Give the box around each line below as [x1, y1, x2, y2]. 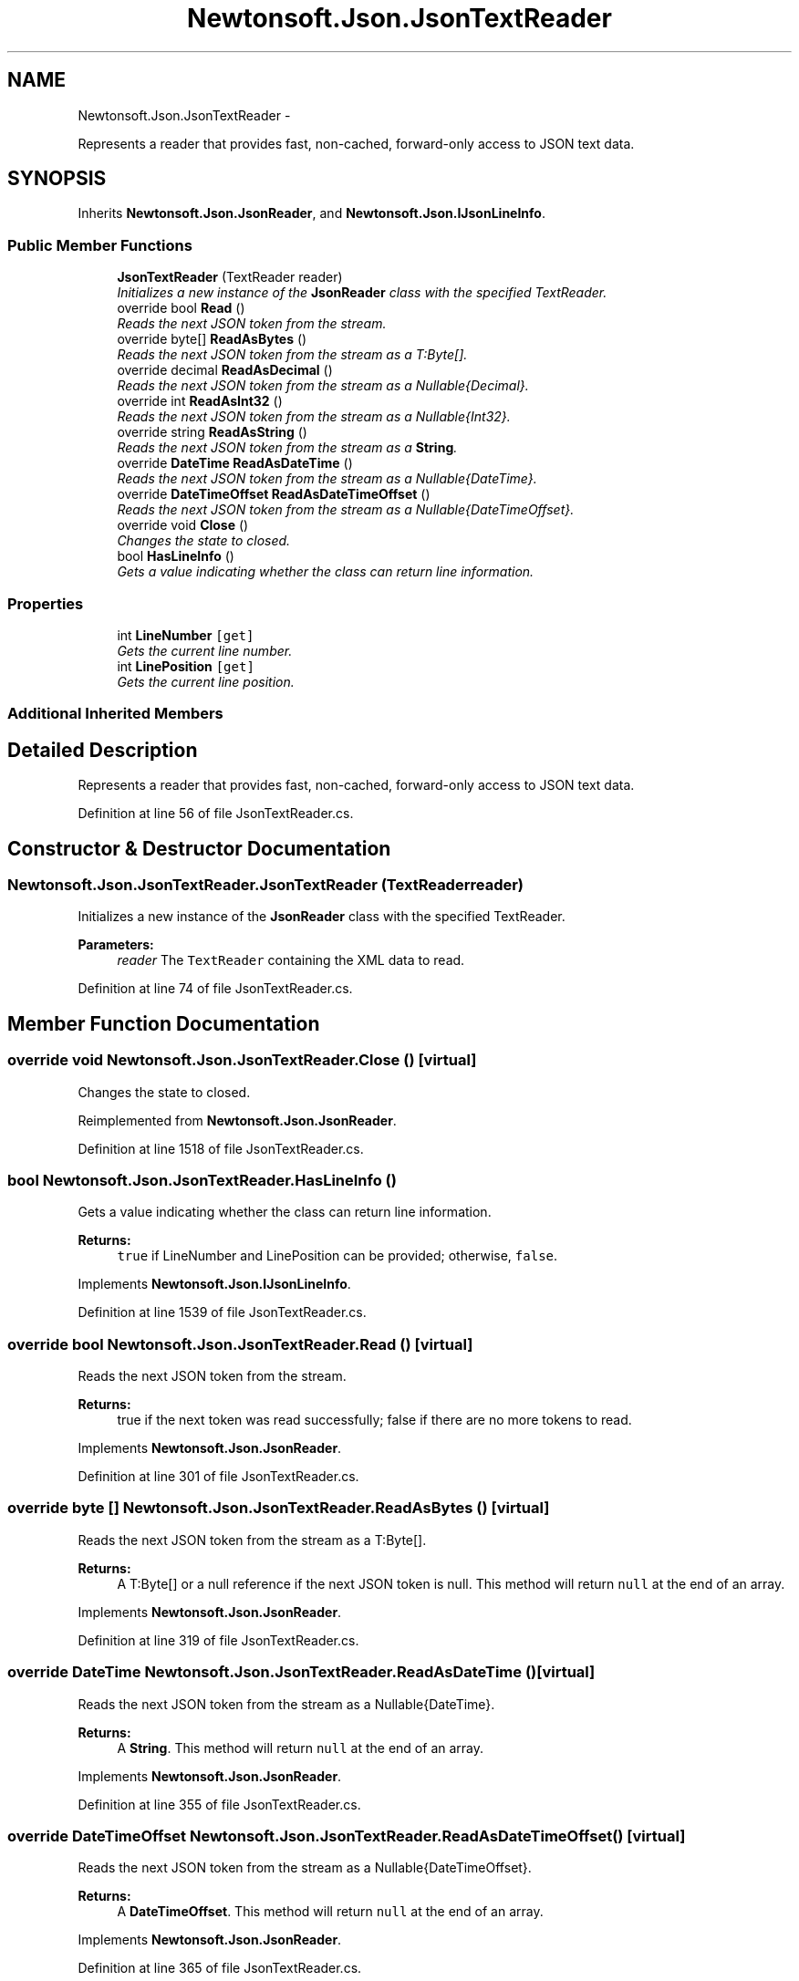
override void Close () [117, 517, 249, 534]
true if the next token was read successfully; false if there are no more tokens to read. [117, 1412, 632, 1428]
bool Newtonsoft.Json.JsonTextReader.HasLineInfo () [7, 1170, 397, 1189]
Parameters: [78, 937, 154, 953]
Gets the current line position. [117, 673, 295, 690]
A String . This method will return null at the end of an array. [117, 1739, 484, 1756]
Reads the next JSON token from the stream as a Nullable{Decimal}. [117, 378, 529, 394]
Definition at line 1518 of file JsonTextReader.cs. [78, 1140, 364, 1156]
